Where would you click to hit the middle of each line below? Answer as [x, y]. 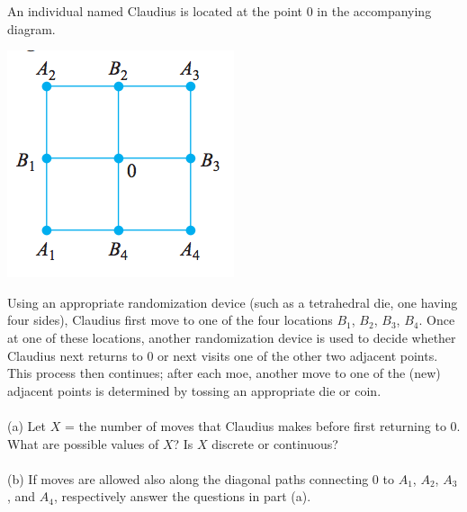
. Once [437, 320]
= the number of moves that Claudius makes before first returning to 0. [262, 425]
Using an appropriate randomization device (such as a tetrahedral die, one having [233, 302]
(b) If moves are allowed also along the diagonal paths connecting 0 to [201, 478]
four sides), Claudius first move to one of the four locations [170, 320]
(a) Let [27, 425]
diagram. [31, 28]
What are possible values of [83, 443]
